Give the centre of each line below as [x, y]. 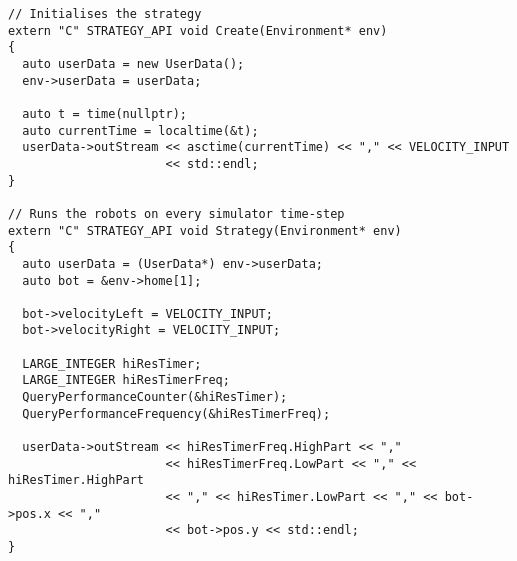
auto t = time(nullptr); [104, 113]
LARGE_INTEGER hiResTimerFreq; [126, 380]
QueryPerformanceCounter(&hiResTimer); [155, 397]
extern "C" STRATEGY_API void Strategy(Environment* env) [205, 230]
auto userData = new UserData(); [133, 63]
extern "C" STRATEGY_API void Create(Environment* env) [198, 30]
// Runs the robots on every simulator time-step [176, 213]
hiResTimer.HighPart [76, 480]
